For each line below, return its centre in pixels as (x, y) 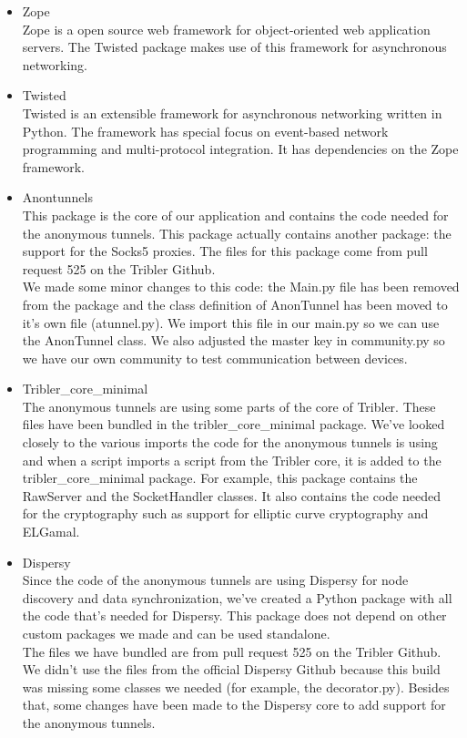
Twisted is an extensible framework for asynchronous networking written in (232, 113)
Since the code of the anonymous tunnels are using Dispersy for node (215, 580)
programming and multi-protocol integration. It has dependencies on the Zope (240, 149)
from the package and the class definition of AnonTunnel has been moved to (235, 304)
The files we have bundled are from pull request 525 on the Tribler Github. (232, 651)
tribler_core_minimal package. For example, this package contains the (220, 478)
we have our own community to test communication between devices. (215, 358)
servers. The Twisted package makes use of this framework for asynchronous (234, 47)
